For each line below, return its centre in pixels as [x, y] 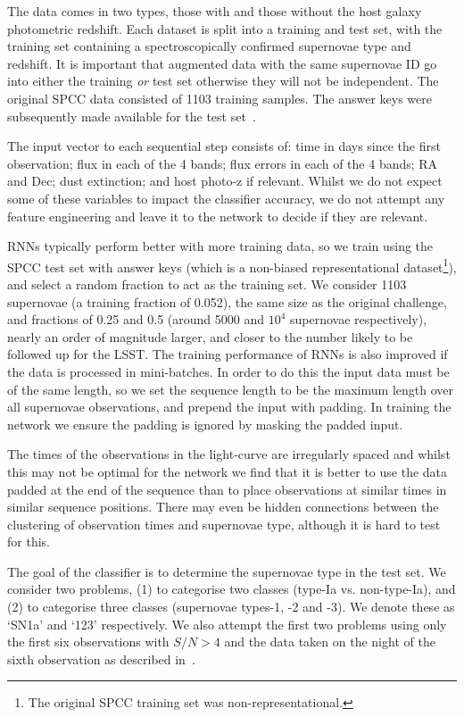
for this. [29, 542]
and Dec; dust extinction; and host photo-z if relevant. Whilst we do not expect [225, 181]
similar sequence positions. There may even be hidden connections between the [223, 507]
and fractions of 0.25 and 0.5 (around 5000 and [136, 319]
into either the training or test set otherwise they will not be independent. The [223, 81]
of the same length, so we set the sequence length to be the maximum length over [230, 389]
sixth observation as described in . [101, 659]
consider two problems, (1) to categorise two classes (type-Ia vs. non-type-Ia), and [232, 589]
